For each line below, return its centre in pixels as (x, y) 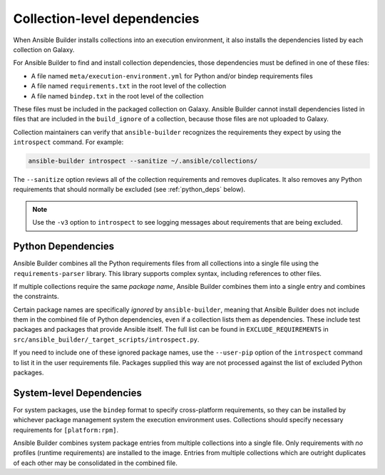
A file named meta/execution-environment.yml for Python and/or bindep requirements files (172, 76)
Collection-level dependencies (106, 19)
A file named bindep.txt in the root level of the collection (117, 96)
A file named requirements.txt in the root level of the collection (129, 86)
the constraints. (36, 297)
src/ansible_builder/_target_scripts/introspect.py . (106, 339)
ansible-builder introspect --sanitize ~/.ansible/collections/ (143, 161)
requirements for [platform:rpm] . (66, 430)
